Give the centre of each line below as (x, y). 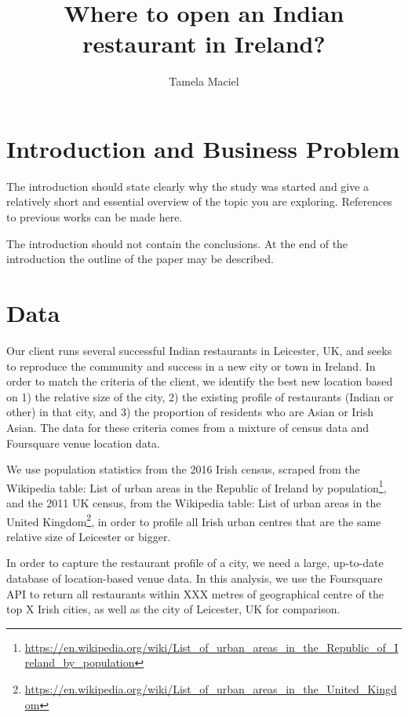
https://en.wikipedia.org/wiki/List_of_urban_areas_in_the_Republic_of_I (211, 647)
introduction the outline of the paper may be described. (140, 259)
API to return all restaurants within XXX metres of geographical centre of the (195, 593)
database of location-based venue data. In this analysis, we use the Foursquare (195, 578)
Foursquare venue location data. (83, 443)
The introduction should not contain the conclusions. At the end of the (177, 243)
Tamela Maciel (204, 81)
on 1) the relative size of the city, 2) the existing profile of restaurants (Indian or (200, 396)
